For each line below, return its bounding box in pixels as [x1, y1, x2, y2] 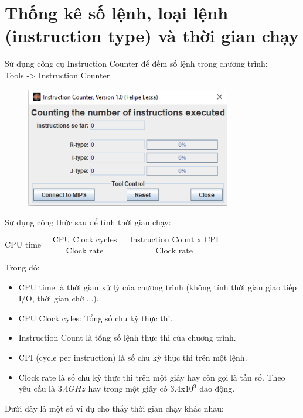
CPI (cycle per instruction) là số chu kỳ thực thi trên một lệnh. [18, 351, 247, 364]
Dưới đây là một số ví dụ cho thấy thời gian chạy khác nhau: [5, 402, 224, 414]
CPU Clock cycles [52, 236, 117, 244]
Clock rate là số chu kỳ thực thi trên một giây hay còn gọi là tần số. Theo [18, 371, 285, 383]
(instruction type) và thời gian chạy [5, 23, 299, 47]
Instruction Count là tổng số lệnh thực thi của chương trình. [18, 331, 236, 344]
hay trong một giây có [88, 382, 168, 395]
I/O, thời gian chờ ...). [18, 292, 99, 304]
